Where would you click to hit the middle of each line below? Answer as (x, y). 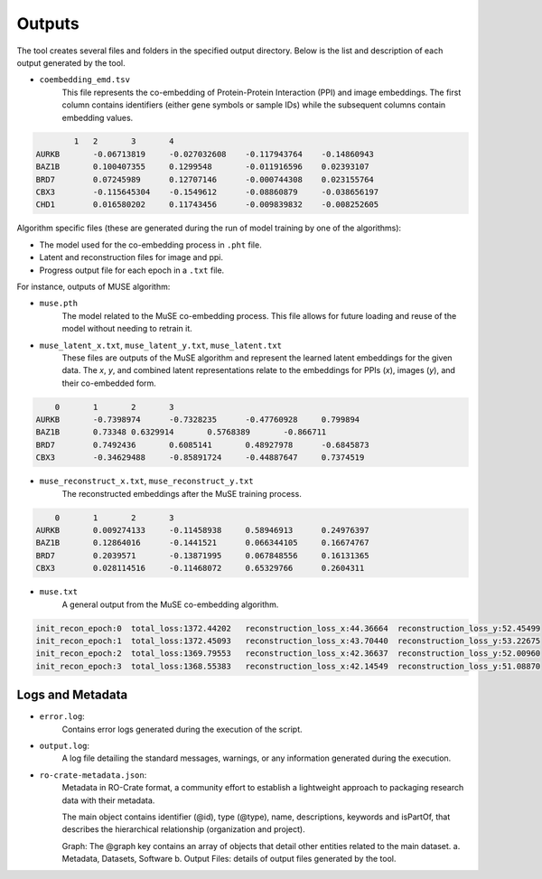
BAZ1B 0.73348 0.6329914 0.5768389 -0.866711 (181, 432)
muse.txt (59, 592)
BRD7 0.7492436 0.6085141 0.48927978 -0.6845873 (202, 444)
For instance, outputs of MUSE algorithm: (93, 286)
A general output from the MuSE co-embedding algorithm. (170, 604)
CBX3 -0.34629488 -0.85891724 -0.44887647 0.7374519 (200, 458)
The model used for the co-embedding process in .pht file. (150, 245)
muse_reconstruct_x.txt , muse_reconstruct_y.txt (146, 481)
